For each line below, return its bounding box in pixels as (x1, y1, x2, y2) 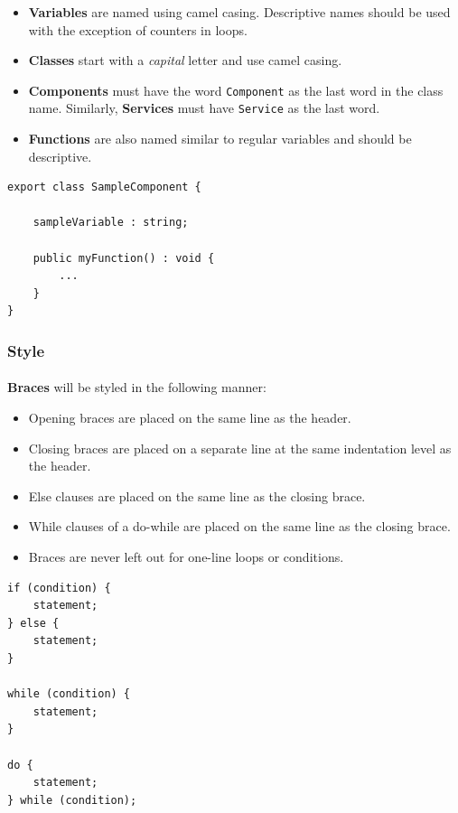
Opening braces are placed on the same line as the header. (28, 408, 351, 427)
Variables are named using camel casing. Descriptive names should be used (28, 3, 451, 21)
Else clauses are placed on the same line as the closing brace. (28, 486, 366, 505)
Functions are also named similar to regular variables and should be (28, 129, 412, 148)
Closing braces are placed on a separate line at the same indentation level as (28, 438, 452, 457)
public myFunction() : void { (33, 251, 215, 265)
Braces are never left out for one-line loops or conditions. (28, 547, 344, 566)
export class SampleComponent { (7, 181, 201, 194)
